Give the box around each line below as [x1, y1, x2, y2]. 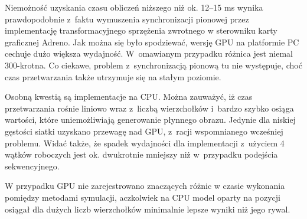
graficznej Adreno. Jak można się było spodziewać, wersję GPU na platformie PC [5, 35, 299, 48]
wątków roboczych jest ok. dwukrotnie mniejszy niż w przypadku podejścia [5, 148, 278, 161]
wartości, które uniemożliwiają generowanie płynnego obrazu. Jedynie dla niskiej [5, 113, 296, 126]
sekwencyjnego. [5, 159, 60, 172]
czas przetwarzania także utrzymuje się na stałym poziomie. [5, 70, 221, 83]
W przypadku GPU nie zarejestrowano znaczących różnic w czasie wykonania [5, 179, 285, 192]
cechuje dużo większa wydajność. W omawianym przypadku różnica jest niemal [5, 47, 293, 60]
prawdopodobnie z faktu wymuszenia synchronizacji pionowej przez [5, 12, 249, 25]
